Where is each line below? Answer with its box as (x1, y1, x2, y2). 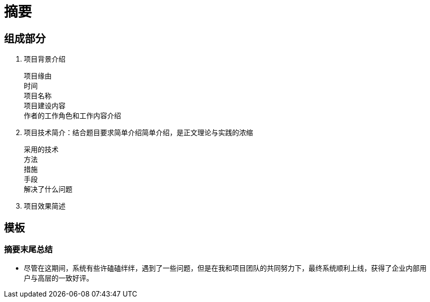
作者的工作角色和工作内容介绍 (24, 112, 121, 120)
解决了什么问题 (24, 185, 72, 194)
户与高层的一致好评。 (24, 274, 93, 283)
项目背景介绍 (24, 55, 65, 64)
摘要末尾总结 (4, 244, 53, 255)
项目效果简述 (24, 202, 65, 211)
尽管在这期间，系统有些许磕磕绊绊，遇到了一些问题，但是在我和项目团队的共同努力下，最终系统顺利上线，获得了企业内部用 (24, 264, 427, 273)
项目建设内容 (24, 102, 65, 110)
